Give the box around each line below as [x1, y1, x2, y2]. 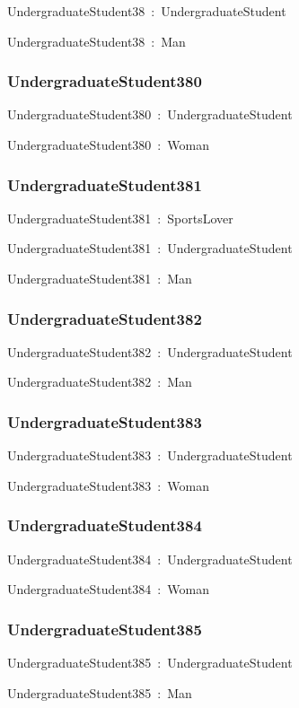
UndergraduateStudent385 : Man [7, 683, 192, 702]
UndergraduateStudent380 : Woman [7, 135, 209, 153]
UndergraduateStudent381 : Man [7, 269, 192, 287]
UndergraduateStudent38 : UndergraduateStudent [7, 2, 286, 20]
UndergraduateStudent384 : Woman [7, 580, 209, 599]
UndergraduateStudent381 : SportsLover [7, 208, 233, 227]
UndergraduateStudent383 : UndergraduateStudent [7, 446, 293, 465]
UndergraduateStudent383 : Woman [7, 476, 209, 494]
